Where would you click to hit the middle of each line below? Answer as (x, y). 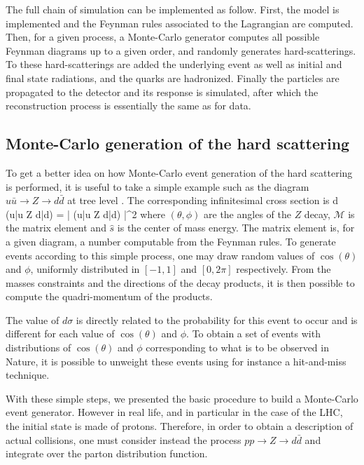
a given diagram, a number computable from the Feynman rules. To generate (171, 241)
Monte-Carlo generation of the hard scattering (178, 143)
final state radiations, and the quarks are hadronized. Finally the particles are (173, 77)
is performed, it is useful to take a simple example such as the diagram (157, 186)
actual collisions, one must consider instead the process (124, 439)
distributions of (38, 348)
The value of (33, 319)
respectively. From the (283, 269)
